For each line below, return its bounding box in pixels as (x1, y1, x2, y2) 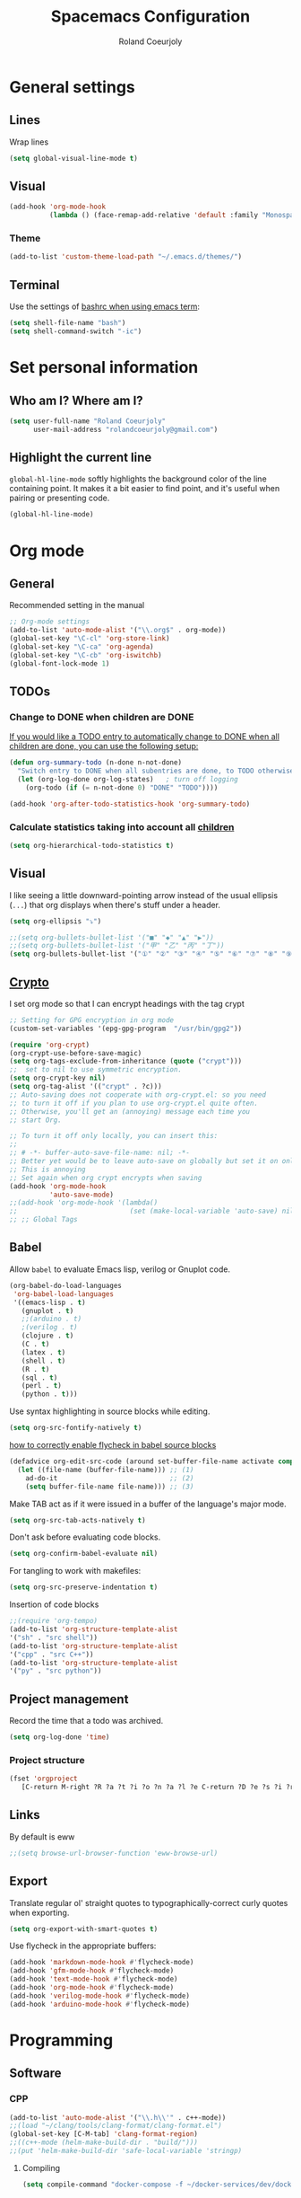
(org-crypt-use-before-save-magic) (9, 1048, 142, 1057)
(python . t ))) (21, 1390, 78, 1399)
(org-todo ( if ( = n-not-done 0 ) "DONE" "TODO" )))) (25, 783, 219, 792)
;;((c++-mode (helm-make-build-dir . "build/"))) (9, 2138, 199, 2148)
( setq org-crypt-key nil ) (9, 1073, 106, 1083)
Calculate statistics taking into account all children (9, 820, 235, 833)
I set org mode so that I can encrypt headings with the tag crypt (9, 998, 245, 1009)
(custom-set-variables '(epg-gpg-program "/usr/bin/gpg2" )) (9, 1024, 243, 1033)
